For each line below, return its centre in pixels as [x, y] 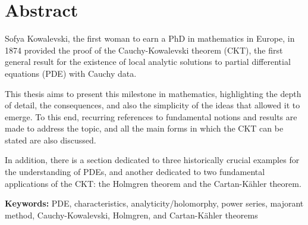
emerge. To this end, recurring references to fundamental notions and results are [151, 116]
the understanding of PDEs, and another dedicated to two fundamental [135, 172]
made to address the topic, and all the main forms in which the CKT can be [144, 128]
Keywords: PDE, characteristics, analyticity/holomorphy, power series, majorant [154, 203]
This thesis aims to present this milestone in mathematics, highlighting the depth [153, 93]
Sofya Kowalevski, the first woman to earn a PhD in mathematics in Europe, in [150, 38]
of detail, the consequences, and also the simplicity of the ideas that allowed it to [153, 105]
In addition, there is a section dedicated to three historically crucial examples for [152, 160]
